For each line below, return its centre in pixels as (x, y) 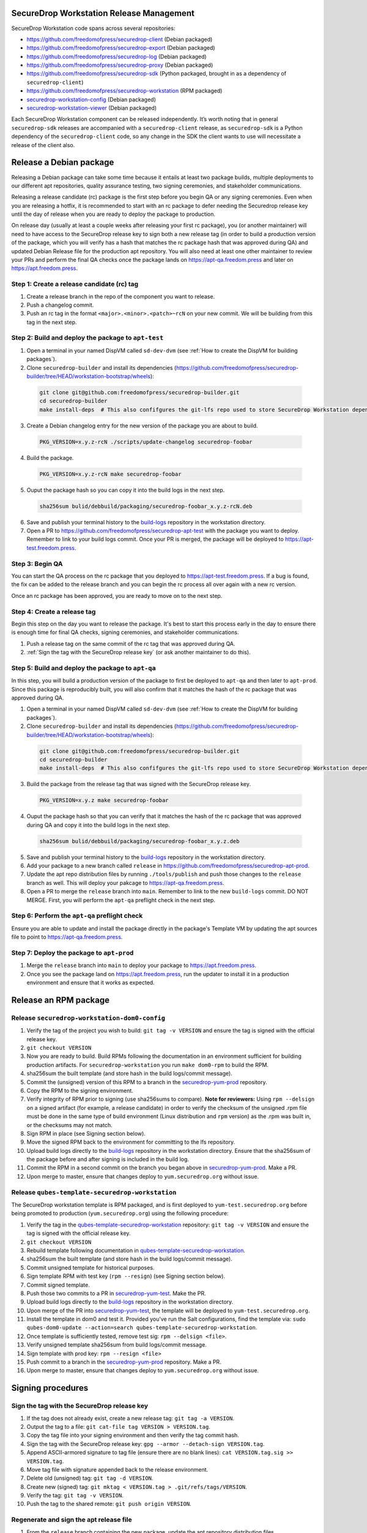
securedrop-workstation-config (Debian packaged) (91, 99)
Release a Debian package (63, 162)
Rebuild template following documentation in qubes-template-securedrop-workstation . (136, 1250)
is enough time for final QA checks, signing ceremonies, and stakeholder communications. (125, 632)
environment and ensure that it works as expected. (91, 983)
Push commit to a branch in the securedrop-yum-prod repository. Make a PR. (124, 1362)
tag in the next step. (52, 322)
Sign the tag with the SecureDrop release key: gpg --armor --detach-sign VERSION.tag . (146, 1443)
